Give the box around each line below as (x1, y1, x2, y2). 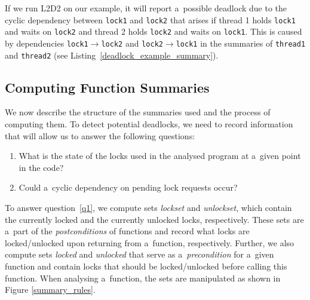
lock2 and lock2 (101, 36, 163, 49)
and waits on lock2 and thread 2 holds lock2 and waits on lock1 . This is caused (5, 25, 302, 38)
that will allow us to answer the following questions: (5, 129, 195, 142)
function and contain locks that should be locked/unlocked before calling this (5, 259, 287, 272)
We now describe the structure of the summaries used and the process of (5, 106, 271, 118)
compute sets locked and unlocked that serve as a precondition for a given (5, 248, 274, 261)
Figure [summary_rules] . (5, 283, 96, 296)
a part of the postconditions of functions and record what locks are (5, 225, 250, 237)
